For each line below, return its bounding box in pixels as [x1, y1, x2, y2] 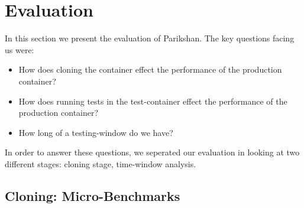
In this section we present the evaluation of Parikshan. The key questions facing [5, 32, 295, 44]
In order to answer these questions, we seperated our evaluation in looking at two [5, 146, 300, 158]
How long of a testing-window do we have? [18, 126, 173, 138]
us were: [5, 43, 34, 56]
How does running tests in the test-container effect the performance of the [18, 95, 287, 107]
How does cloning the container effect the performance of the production [18, 63, 282, 76]
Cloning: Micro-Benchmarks [5, 186, 180, 204]
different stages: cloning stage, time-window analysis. [5, 157, 196, 170]
